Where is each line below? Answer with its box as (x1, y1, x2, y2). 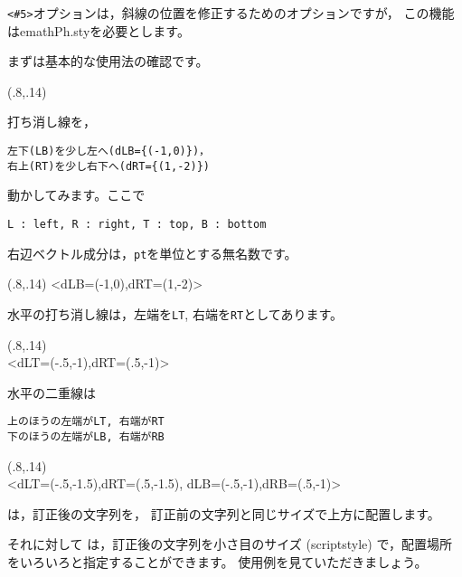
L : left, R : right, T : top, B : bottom (7, 217, 267, 231)
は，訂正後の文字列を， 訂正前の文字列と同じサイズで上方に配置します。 (7, 504, 440, 523)
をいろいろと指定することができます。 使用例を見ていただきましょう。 (7, 552, 428, 571)
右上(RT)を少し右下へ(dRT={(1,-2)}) (7, 159, 210, 173)
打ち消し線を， (7, 112, 96, 131)
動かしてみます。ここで (7, 185, 146, 204)
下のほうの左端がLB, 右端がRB (7, 430, 165, 443)
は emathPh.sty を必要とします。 (7, 21, 190, 40)
